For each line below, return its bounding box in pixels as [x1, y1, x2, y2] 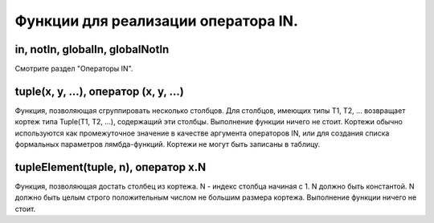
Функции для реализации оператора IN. [14, 12, 299, 30]
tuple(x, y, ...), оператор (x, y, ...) [14, 84, 184, 98]
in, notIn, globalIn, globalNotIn [14, 43, 170, 56]
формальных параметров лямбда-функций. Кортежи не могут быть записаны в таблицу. [14, 140, 321, 149]
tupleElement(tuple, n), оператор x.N [14, 160, 207, 174]
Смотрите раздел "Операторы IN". [14, 64, 133, 74]
